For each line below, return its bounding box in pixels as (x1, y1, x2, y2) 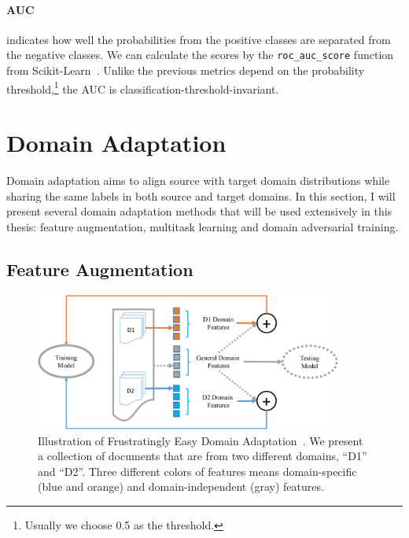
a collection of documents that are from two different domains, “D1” (38, 448, 367, 464)
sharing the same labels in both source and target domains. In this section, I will (6, 187, 396, 204)
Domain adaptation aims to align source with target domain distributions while (6, 172, 390, 189)
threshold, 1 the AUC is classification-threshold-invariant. (6, 78, 279, 97)
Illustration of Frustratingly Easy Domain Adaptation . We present (38, 432, 363, 448)
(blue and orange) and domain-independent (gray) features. (38, 478, 324, 495)
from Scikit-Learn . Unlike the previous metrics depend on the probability (6, 62, 365, 79)
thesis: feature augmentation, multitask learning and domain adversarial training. (6, 218, 399, 234)
